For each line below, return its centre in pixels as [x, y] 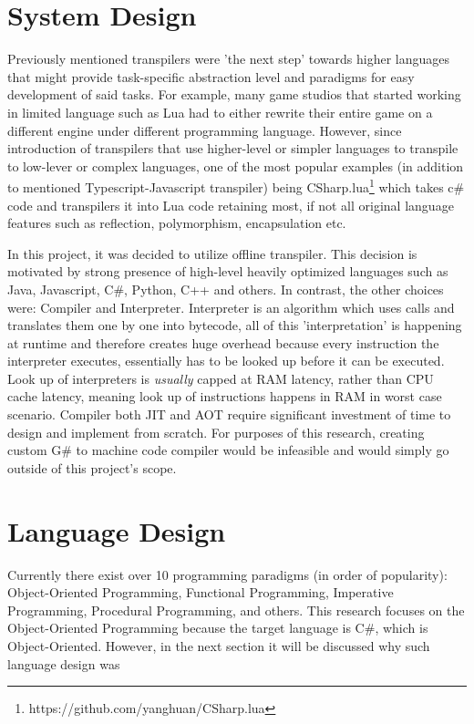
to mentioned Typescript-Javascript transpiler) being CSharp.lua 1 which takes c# [236, 186]
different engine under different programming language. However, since [205, 130]
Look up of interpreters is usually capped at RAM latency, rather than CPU [221, 378]
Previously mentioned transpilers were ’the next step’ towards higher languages [229, 59]
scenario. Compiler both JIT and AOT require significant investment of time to [229, 414]
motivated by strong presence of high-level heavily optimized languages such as [228, 271]
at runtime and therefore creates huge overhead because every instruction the [223, 342]
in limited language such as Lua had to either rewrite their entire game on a [220, 112]
